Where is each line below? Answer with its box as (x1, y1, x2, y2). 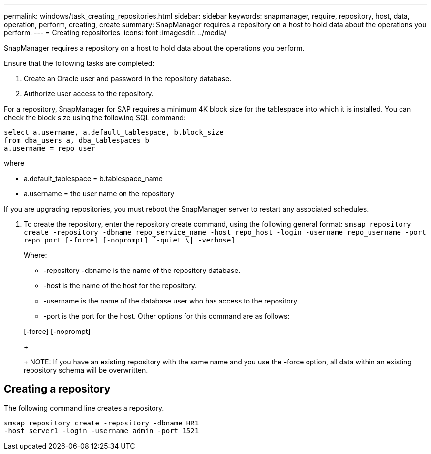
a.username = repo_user (4, 144, 95, 152)
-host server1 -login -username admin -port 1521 (4, 426, 199, 435)
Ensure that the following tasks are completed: (4, 59, 154, 67)
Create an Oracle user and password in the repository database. (24, 74, 232, 83)
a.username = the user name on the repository (24, 189, 175, 198)
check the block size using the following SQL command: (4, 113, 186, 121)
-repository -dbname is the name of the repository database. (43, 266, 241, 274)
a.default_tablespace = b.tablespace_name (24, 174, 163, 182)
